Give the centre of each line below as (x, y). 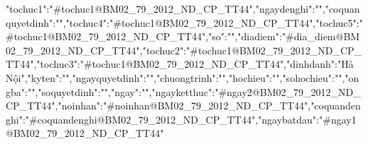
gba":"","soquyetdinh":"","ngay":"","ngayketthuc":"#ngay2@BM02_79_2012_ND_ (183, 91)
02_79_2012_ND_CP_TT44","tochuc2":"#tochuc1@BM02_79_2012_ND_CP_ (184, 50)
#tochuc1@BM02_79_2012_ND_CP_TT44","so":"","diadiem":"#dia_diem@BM (183, 36)
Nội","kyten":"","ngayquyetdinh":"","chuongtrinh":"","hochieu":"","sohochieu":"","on (183, 77)
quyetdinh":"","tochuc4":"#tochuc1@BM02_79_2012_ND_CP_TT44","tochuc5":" (184, 22)
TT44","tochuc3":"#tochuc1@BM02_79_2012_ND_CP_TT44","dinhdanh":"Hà (180, 64)
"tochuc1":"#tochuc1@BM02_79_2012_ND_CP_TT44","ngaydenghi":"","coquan (183, 8)
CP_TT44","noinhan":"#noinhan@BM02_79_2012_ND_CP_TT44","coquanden (183, 106)
